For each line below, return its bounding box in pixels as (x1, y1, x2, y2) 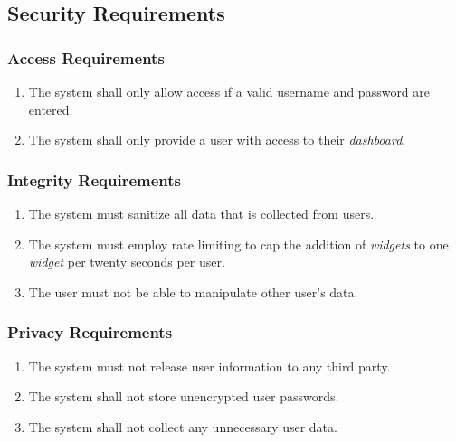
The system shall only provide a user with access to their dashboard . (28, 130, 406, 149)
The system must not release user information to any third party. (28, 356, 391, 375)
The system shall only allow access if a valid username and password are (28, 82, 431, 100)
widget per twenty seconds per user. (28, 252, 225, 271)
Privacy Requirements (7, 321, 173, 343)
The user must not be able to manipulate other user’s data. (28, 282, 358, 301)
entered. (28, 99, 73, 118)
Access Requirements (7, 46, 165, 69)
